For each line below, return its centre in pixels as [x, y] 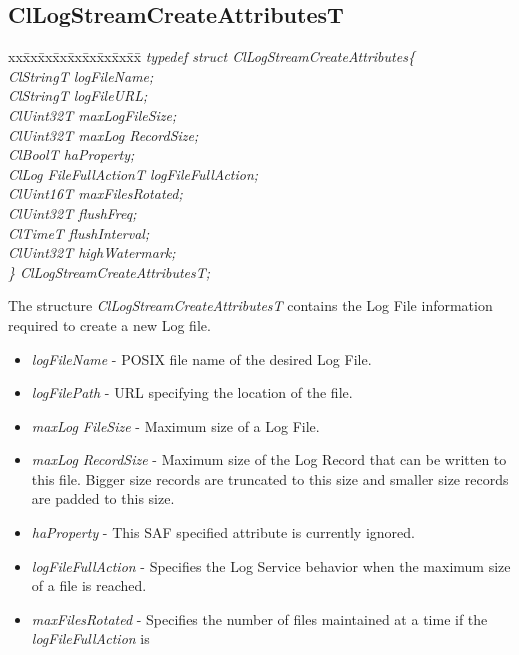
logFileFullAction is [90, 638]
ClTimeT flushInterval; [79, 232]
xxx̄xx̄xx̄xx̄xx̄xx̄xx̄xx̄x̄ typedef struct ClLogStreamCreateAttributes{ [211, 56]
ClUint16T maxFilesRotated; [95, 193]
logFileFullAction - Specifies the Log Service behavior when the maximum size [271, 565]
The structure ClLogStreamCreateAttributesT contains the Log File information [250, 305]
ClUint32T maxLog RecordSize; [103, 134]
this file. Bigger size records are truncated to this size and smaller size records [270, 478]
